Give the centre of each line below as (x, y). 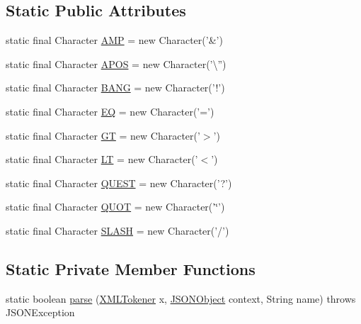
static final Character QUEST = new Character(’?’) (119, 183)
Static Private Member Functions (131, 268)
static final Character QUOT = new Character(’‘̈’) (115, 207)
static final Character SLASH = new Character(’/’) (118, 230)
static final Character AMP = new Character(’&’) (114, 40)
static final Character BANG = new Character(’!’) (115, 88)
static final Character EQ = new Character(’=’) (110, 111)
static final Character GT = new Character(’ (103, 135)
